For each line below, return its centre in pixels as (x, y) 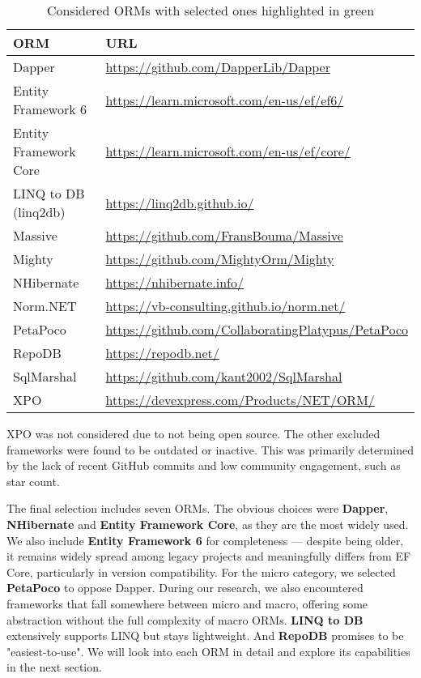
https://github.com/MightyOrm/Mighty (220, 259)
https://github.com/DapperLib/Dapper (218, 67)
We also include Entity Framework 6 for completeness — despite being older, (205, 540)
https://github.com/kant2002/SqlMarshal (224, 376)
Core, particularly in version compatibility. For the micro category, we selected (201, 571)
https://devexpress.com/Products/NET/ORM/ (240, 400)
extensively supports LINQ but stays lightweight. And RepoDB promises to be (205, 635)
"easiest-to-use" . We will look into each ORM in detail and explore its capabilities (208, 651)
